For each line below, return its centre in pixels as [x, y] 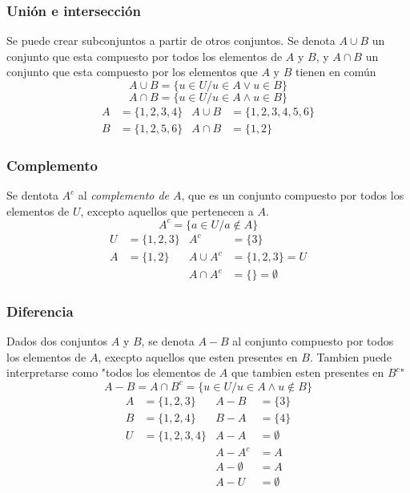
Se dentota [32, 195]
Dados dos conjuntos [57, 341]
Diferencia [40, 311]
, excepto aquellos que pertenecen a [167, 210]
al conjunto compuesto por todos [313, 341]
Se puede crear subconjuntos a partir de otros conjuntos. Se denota [171, 40]
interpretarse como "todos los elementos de [111, 372]
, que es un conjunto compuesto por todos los [293, 195]
